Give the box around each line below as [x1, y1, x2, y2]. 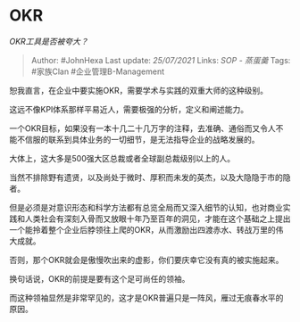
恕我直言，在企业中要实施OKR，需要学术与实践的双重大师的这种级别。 [9, 85, 269, 95]
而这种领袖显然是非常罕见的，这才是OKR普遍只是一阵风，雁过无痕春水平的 [9, 292, 284, 303]
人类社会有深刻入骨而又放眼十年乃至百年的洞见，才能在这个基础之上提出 [24, 213, 291, 224]
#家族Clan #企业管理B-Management [30, 66, 165, 77]
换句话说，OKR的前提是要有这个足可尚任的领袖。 [9, 273, 190, 284]
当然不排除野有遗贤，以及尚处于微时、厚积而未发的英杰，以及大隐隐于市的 [9, 171, 283, 183]
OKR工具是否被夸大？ [9, 36, 89, 46]
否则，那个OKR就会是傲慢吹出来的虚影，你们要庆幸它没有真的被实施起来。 [9, 254, 284, 265]
